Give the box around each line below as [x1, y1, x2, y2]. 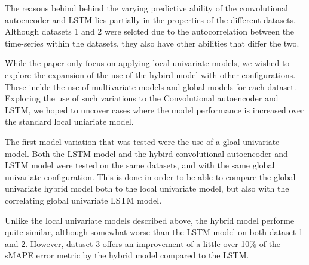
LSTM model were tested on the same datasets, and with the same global [5, 159, 275, 171]
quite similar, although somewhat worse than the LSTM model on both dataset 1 [5, 226, 303, 238]
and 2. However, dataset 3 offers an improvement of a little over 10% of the [5, 237, 281, 249]
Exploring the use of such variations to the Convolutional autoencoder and [5, 92, 279, 104]
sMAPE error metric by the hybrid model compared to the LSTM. [5, 249, 249, 261]
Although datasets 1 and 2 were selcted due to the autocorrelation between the [5, 25, 295, 38]
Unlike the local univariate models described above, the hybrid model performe [5, 214, 295, 226]
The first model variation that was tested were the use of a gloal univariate [5, 135, 280, 147]
